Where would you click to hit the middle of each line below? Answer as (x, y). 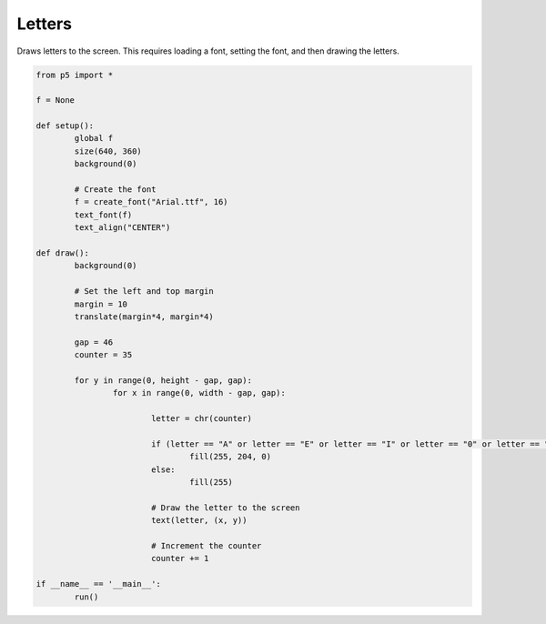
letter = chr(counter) (201, 419)
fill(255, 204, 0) (231, 457)
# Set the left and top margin (144, 292)
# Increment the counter (206, 545)
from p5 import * (75, 75)
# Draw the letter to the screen (225, 508)
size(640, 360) (108, 151)
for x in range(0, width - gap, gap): (199, 393)
